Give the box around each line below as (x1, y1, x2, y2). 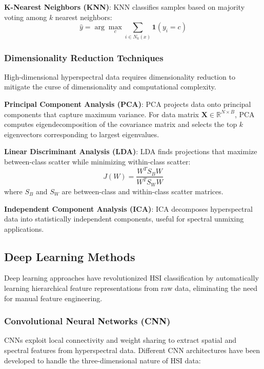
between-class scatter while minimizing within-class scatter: (4, 156, 191, 167)
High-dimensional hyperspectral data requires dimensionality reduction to (4, 71, 235, 82)
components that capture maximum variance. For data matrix (4, 108, 199, 119)
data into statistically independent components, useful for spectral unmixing (4, 213, 244, 224)
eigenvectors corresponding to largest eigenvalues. (4, 128, 159, 139)
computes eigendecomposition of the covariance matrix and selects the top (4, 119, 237, 130)
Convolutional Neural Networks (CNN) (4, 315, 171, 327)
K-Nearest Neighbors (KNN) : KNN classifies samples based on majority (4, 2, 245, 12)
